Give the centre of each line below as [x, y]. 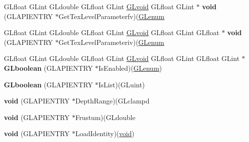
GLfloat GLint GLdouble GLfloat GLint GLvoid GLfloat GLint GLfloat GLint [122, 58]
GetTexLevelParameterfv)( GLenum [112, 16]
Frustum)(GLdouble [105, 117]
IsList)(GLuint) [122, 84]
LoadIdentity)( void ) [105, 133]
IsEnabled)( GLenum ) [130, 68]
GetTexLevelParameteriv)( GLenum [111, 42]
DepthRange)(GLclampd [112, 101]
